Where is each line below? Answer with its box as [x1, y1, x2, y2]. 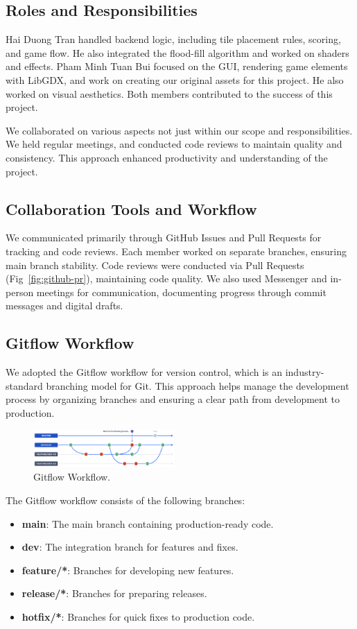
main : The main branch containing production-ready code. [21, 516, 274, 531]
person [6, 284, 34, 299]
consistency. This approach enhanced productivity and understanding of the [6, 150, 328, 164]
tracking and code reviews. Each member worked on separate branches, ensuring [6, 243, 347, 258]
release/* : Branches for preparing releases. [21, 586, 207, 601]
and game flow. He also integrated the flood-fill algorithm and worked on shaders [6, 45, 349, 60]
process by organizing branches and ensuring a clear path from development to [6, 392, 340, 406]
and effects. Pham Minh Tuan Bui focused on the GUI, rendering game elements [6, 59, 348, 74]
